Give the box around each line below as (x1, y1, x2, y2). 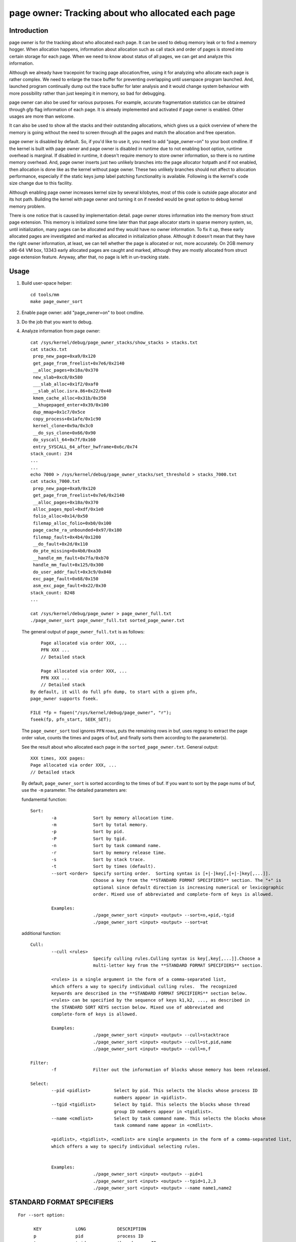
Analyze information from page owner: (21, 328, 101, 334)
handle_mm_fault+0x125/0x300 (33, 562, 104, 568)
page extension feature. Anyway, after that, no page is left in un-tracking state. (9, 254, 170, 260)
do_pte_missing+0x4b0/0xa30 (33, 548, 101, 554)
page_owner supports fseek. (30, 696, 99, 701)
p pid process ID (33, 1233, 144, 1239)
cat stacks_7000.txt (30, 478, 80, 484)
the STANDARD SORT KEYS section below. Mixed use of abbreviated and (51, 1004, 224, 1010)
